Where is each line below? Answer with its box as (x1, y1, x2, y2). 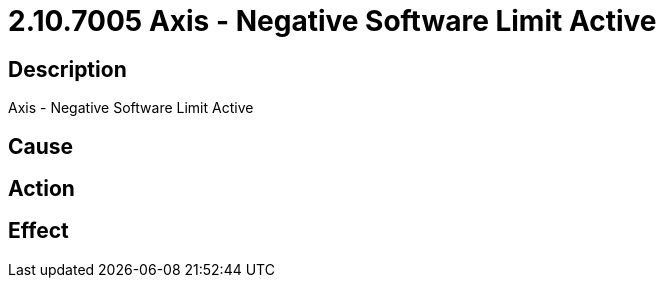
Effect (8, 218, 69, 244)
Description (8, 56, 127, 82)
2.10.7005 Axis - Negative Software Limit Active (8, 4, 657, 38)
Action (8, 176, 75, 202)
